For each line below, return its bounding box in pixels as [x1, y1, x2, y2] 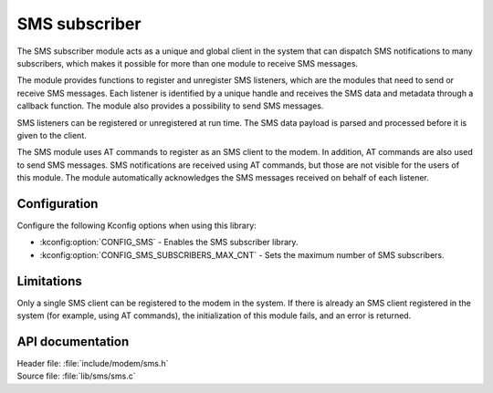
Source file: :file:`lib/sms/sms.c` [16, 370, 136, 382]
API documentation [16, 334, 130, 349]
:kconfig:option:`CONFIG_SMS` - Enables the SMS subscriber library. [39, 237, 299, 248]
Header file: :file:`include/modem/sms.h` [16, 357, 169, 368]
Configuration [16, 196, 99, 212]
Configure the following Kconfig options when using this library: [16, 220, 257, 231]
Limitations [16, 274, 82, 289]
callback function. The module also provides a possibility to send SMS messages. [16, 100, 324, 111]
